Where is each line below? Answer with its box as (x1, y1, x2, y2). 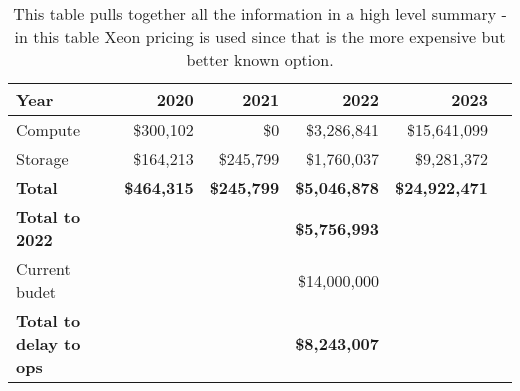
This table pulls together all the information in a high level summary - (13, 2, 507, 25)
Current (16, 257, 71, 280)
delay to (16, 332, 81, 355)
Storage (16, 147, 69, 170)
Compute (16, 118, 81, 141)
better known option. (186, 48, 334, 71)
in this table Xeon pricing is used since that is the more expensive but (14, 25, 506, 48)
